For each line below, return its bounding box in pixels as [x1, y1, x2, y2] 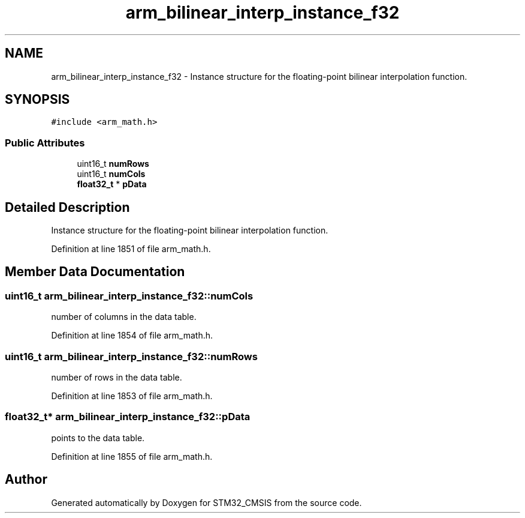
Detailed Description [5, 199, 130, 215]
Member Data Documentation [5, 264, 185, 280]
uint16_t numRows [77, 158, 149, 169]
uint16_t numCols [77, 169, 146, 179]
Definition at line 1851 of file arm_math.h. [51, 244, 211, 254]
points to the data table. [51, 432, 145, 443]
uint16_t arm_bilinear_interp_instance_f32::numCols [5, 289, 254, 302]
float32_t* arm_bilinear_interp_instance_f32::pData [5, 411, 251, 423]
